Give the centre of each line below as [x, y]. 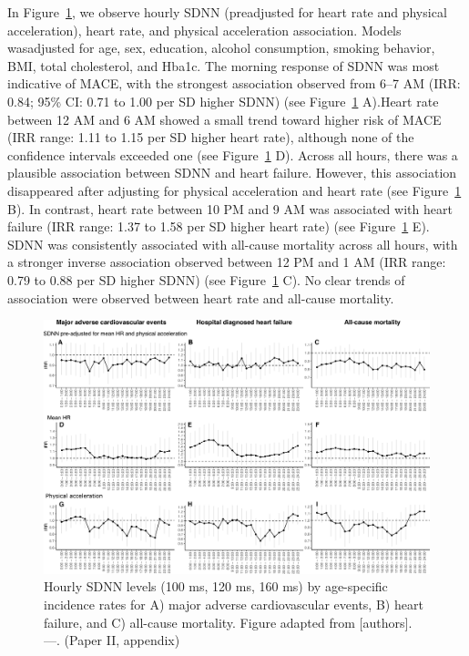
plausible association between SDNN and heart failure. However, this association [232, 173]
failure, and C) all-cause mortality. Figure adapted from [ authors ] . [228, 622]
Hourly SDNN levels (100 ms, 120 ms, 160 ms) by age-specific [216, 586]
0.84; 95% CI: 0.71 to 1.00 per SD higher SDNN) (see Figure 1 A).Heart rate [223, 101]
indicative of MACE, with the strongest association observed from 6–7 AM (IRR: [234, 83]
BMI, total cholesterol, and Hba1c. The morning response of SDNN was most [224, 65]
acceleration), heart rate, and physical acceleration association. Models [204, 30]
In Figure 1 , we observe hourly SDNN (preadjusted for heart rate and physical [227, 12]
